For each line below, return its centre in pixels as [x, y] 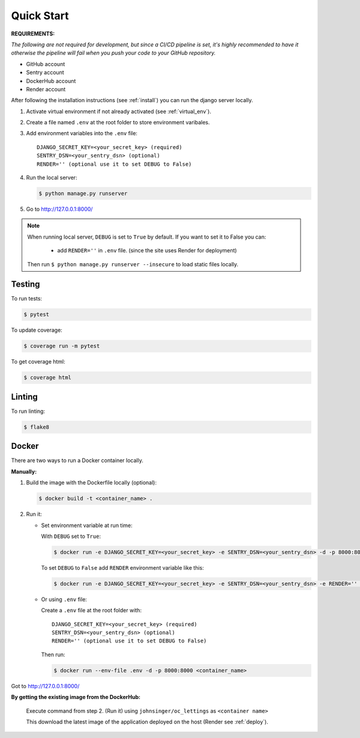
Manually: [24, 471]
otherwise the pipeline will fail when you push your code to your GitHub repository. [113, 53]
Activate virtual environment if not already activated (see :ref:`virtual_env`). [118, 111]
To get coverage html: [38, 362]
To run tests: [26, 299]
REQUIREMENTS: [33, 34]
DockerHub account [51, 81]
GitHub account [46, 64]
